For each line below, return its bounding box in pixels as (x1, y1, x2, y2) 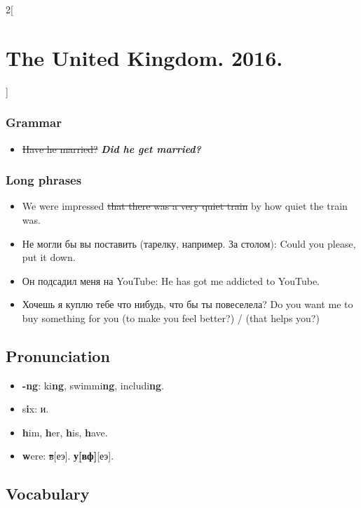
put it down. (22, 250, 76, 265)
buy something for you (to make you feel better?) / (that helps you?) (22, 310, 320, 325)
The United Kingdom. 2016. (6, 43, 283, 72)
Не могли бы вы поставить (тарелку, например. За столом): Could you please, (22, 236, 356, 250)
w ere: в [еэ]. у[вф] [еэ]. (22, 448, 114, 463)
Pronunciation (6, 345, 110, 366)
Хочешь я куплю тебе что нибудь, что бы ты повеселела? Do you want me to (22, 297, 353, 312)
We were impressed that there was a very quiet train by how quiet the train (22, 199, 348, 213)
